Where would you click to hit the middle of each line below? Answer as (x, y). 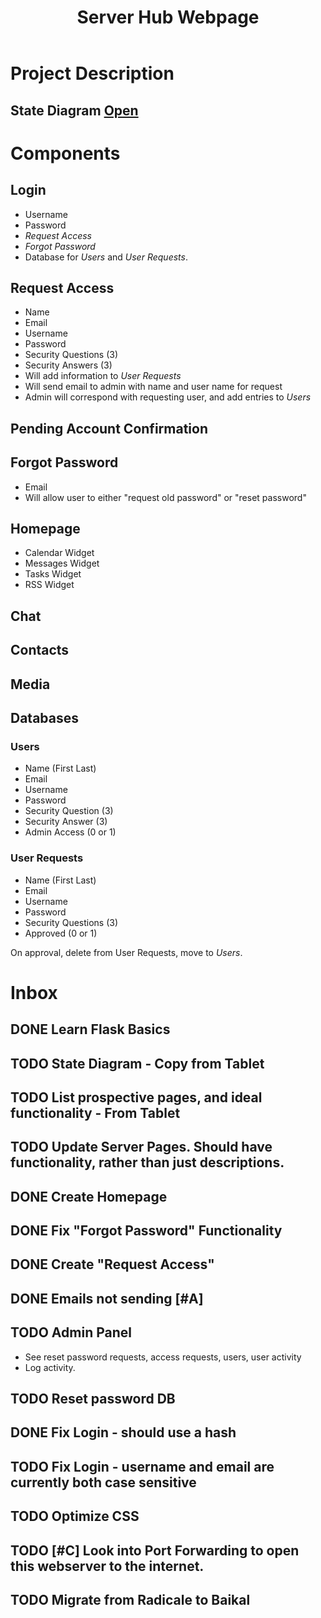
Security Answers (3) (68, 365)
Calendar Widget (59, 553)
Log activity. (50, 1367)
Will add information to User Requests (103, 376)
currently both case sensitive (103, 1482)
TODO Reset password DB (93, 1399)
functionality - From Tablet (95, 1112)
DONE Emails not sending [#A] (107, 1298)
